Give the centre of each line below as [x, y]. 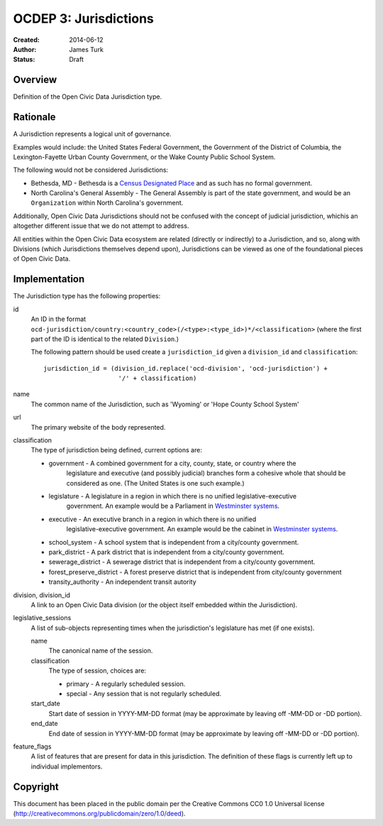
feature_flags [32, 746]
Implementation [49, 279]
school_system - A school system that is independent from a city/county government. [174, 542]
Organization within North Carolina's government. [107, 203]
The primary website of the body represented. [98, 427]
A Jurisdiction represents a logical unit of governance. [92, 134]
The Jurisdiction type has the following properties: [87, 296]
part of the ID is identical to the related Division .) [105, 339]
